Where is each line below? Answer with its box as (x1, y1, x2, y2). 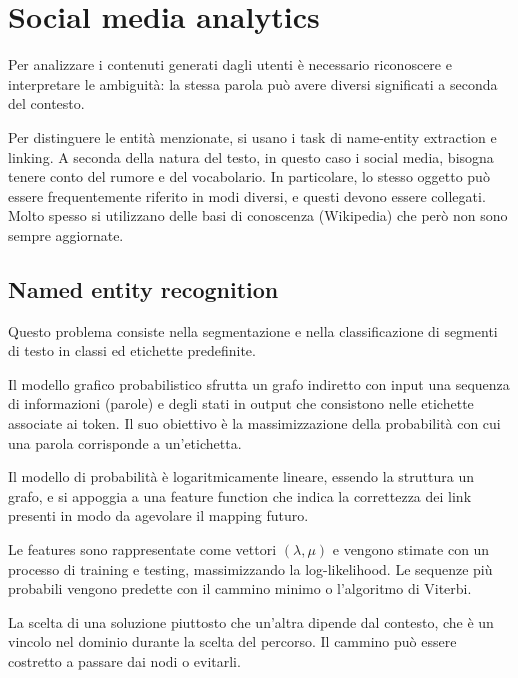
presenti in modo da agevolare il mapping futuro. (8, 505, 309, 526)
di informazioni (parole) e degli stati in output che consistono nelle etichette (8, 393, 474, 414)
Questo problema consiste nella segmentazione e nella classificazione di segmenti (8, 320, 498, 341)
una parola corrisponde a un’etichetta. (8, 432, 242, 453)
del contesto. (8, 93, 85, 114)
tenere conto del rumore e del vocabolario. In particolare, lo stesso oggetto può (8, 166, 490, 187)
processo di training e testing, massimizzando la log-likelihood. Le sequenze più (8, 558, 493, 579)
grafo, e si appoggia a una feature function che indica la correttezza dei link (8, 485, 472, 506)
